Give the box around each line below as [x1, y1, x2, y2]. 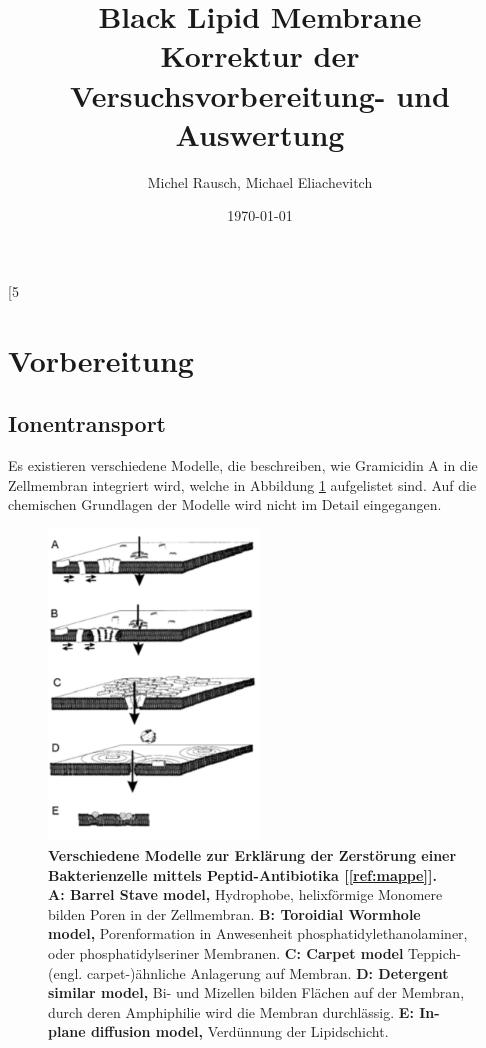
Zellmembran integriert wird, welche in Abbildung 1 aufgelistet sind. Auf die [8, 474, 477, 495]
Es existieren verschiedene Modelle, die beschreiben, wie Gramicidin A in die [8, 455, 478, 476]
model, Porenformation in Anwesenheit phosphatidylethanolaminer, [48, 923, 468, 944]
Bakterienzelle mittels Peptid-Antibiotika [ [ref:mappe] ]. [48, 864, 437, 885]
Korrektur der [160, 35, 360, 76]
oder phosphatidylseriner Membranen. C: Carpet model [48, 942, 404, 963]
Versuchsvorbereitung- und [70, 74, 450, 115]
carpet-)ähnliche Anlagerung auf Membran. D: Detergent [86, 962, 449, 983]
